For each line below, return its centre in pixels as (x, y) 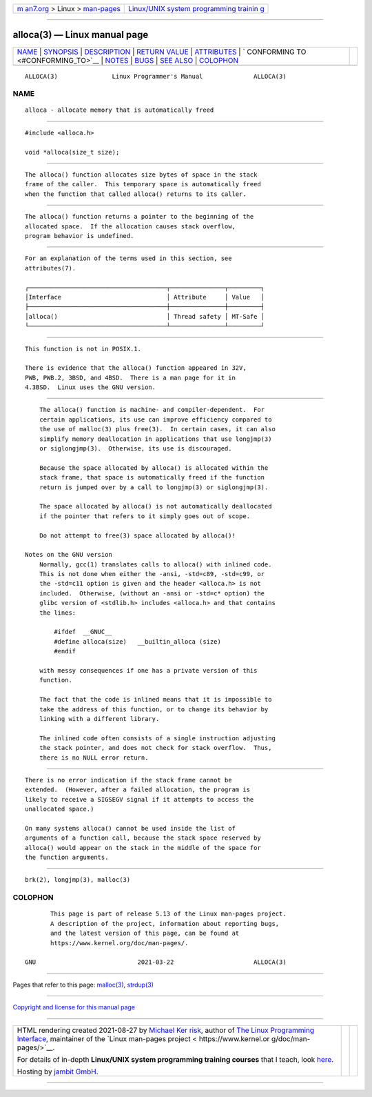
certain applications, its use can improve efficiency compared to (155, 419)
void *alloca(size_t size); (72, 152)
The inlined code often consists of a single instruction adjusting (157, 738)
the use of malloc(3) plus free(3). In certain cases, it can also (157, 429)
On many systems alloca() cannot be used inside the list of (130, 828)
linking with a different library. (99, 719)
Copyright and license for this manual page (74, 1007)
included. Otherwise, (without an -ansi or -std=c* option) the (152, 593)
